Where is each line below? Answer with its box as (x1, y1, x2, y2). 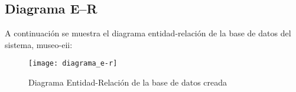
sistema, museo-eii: (5, 38, 73, 50)
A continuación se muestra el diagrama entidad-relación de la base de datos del (5, 27, 291, 39)
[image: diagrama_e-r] (28, 59, 118, 68)
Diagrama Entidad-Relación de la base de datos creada (28, 76, 227, 88)
